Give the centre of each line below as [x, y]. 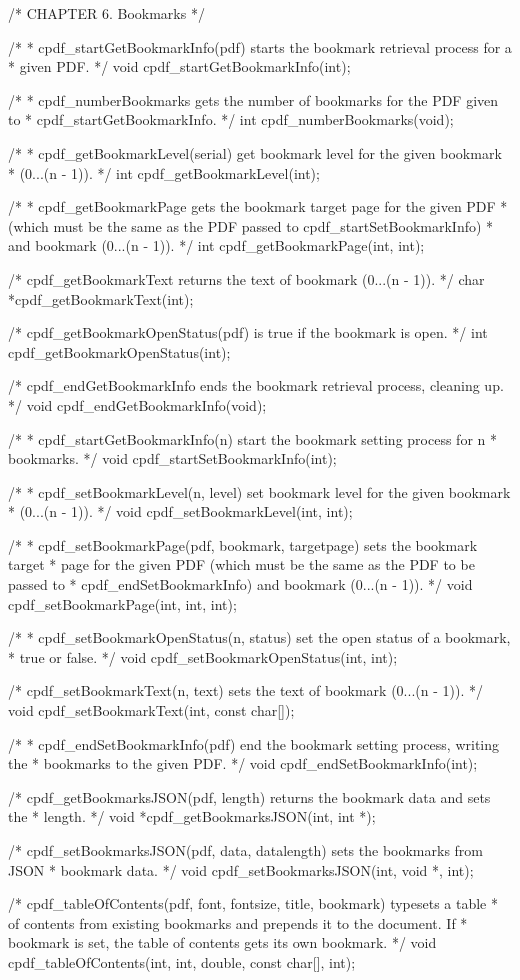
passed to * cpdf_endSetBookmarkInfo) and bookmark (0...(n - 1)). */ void [240, 584]
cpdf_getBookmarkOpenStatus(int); [119, 351]
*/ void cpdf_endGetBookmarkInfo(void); [137, 404]
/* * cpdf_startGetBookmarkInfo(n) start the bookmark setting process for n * [252, 438]
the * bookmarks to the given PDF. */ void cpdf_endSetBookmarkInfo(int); [243, 763]
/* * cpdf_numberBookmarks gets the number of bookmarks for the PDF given [253, 99]
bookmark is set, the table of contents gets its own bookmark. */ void [222, 942]
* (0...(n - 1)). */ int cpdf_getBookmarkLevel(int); [164, 172]
